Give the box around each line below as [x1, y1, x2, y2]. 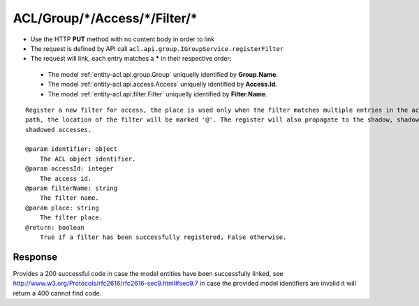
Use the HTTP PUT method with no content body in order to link [30, 35, 215, 43]
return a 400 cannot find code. [13, 289, 102, 297]
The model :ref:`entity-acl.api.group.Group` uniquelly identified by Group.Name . [47, 70, 279, 78]
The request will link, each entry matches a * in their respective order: [30, 54, 232, 63]
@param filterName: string [25, 184, 118, 192]
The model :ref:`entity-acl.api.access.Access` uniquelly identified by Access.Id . [47, 80, 277, 89]
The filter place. [39, 214, 103, 221]
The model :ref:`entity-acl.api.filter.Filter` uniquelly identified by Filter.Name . [47, 89, 268, 98]
